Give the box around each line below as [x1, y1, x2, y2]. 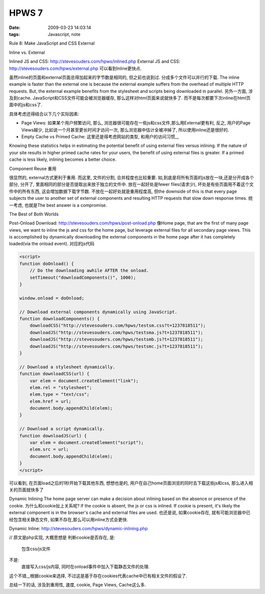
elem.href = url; [29, 398, 72, 404]
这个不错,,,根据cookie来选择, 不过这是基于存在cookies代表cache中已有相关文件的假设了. [9, 573, 187, 579]
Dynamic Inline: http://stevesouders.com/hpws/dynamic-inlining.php [9, 525, 148, 531]
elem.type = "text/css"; [29, 391, 90, 397]
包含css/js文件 [21, 546, 51, 552]
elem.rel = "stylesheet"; [29, 385, 92, 390]
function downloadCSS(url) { [19, 371, 90, 377]
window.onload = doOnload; [19, 295, 84, 301]
